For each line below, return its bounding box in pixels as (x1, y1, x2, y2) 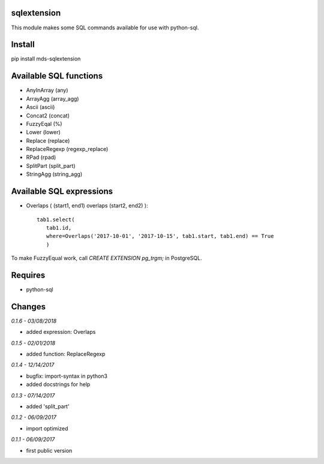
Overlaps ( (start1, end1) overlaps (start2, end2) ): (26, 202, 148, 209)
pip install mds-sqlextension (11, 55, 81, 62)
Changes (11, 302, 46, 312)
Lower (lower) (26, 129, 61, 136)
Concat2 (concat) (26, 112, 70, 119)
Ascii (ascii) (26, 104, 55, 111)
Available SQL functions (11, 71, 103, 81)
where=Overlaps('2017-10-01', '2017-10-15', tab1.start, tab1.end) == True (46, 233, 274, 240)
